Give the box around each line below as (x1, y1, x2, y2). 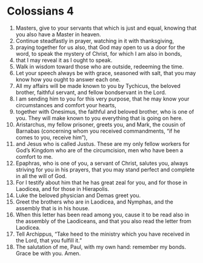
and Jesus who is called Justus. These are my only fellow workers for (15, 140, 190, 147)
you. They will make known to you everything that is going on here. (15, 114, 184, 122)
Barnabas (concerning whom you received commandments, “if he (15, 127, 181, 135)
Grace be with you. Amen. (15, 250, 81, 257)
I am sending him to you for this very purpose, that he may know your (15, 95, 190, 102)
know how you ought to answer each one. (15, 76, 121, 83)
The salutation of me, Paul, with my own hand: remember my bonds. (15, 243, 187, 250)
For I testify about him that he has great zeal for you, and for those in (15, 179, 187, 186)
